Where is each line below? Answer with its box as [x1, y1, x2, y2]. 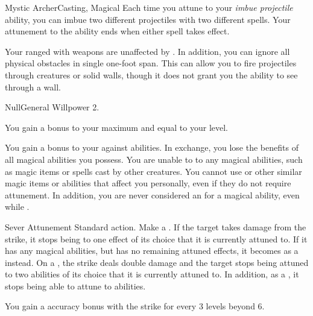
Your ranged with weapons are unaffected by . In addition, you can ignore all [5, 45, 290, 57]
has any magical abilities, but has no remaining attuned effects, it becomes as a [5, 244, 299, 257]
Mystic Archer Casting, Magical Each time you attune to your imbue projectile [5, 1, 293, 13]
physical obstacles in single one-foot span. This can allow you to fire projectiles [5, 57, 297, 69]
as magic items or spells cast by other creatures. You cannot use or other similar [5, 165, 302, 177]
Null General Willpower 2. [5, 101, 100, 113]
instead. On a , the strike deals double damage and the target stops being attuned [5, 256, 309, 268]
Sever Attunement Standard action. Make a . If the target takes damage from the [5, 220, 306, 233]
